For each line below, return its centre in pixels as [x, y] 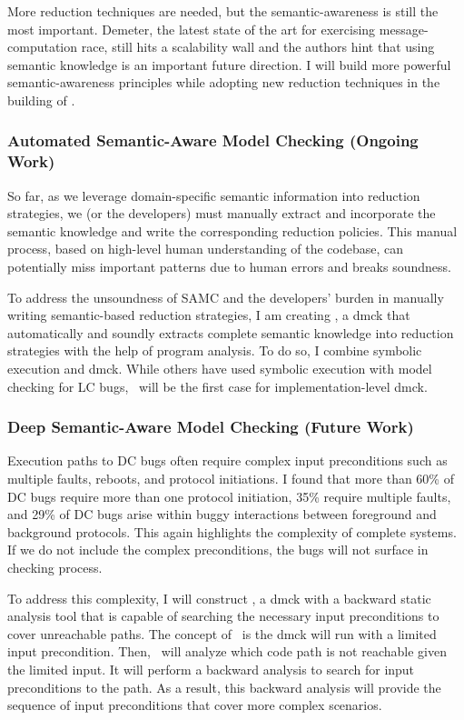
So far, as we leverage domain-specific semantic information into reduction [214, 195]
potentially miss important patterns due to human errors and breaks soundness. [229, 267]
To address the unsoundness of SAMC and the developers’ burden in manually [226, 297]
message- [404, 29]
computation [43, 47]
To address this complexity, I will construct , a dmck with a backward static [219, 598]
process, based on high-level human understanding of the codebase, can [206, 249]
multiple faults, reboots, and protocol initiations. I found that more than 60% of [231, 479]
